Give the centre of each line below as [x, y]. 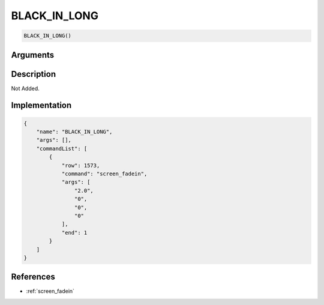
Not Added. [25, 88]
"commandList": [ [62, 148]
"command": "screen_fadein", [104, 174]
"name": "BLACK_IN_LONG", [74, 132]
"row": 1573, [81, 165]
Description [34, 74]
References [33, 277]
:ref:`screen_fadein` [50, 291]
